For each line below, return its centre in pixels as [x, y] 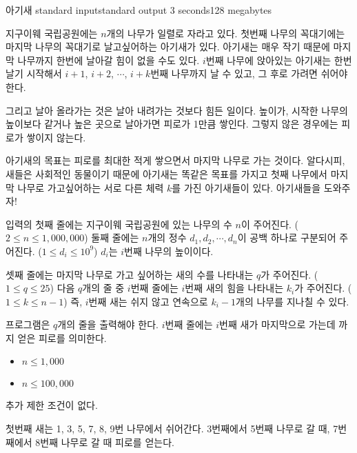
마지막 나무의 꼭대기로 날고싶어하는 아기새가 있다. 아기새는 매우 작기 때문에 [168, 47]
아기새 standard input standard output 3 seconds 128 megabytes [139, 10]
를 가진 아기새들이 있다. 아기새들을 [246, 187]
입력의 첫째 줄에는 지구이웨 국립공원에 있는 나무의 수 [119, 224]
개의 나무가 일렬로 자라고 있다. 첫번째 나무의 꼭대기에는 [226, 33]
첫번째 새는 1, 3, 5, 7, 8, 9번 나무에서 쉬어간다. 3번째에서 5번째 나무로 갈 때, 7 [172, 429]
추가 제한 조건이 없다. [52, 405]
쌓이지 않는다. [56, 137]
